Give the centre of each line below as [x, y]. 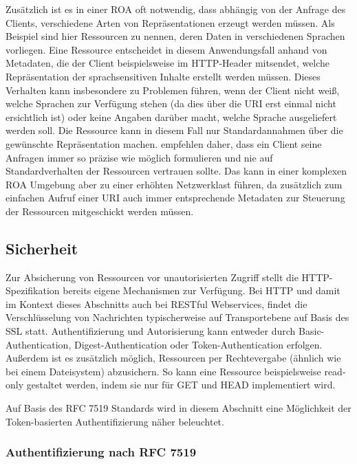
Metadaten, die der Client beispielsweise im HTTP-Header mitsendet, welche [168, 63]
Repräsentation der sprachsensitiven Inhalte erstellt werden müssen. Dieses [163, 76]
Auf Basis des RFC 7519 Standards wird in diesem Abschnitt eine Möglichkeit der [178, 408]
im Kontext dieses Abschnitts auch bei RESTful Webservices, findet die [156, 303]
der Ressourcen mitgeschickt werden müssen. [100, 211]
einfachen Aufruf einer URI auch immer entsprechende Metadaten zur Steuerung [175, 198]
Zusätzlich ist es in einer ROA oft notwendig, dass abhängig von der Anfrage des [176, 9]
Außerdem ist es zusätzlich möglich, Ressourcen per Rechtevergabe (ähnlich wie [173, 358]
